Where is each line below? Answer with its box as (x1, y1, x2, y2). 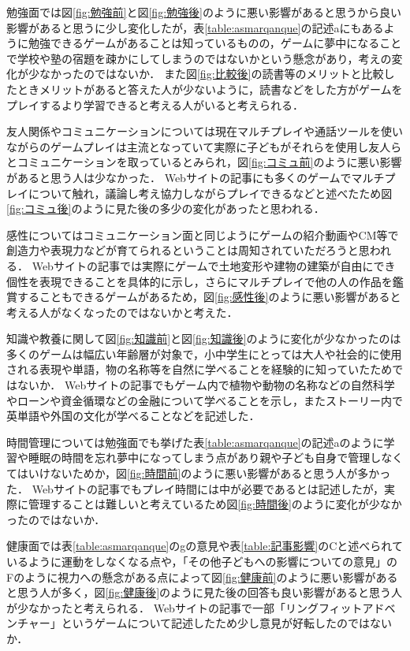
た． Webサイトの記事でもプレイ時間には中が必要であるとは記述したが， (6, 480, 384, 497)
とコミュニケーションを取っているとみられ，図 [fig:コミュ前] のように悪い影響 (6, 154, 402, 170)
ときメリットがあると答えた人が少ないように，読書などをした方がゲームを (17, 80, 403, 97)
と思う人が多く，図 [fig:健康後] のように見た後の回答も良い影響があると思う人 (6, 584, 403, 601)
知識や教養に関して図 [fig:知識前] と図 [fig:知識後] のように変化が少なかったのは (6, 330, 401, 347)
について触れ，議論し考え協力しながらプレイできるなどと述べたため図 (28, 184, 393, 201)
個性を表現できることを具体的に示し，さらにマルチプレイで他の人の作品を (6, 273, 393, 289)
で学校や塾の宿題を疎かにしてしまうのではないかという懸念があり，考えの (6, 50, 392, 66)
